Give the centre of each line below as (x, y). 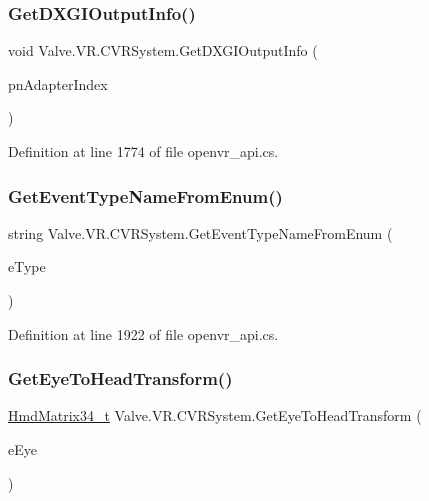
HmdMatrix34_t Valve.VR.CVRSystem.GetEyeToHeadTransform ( (215, 415)
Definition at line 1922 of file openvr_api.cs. (143, 333)
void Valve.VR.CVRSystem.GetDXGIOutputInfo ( (163, 50)
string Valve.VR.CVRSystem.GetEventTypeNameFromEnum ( (200, 232)
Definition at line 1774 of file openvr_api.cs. (143, 151)
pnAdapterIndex (58, 83)
